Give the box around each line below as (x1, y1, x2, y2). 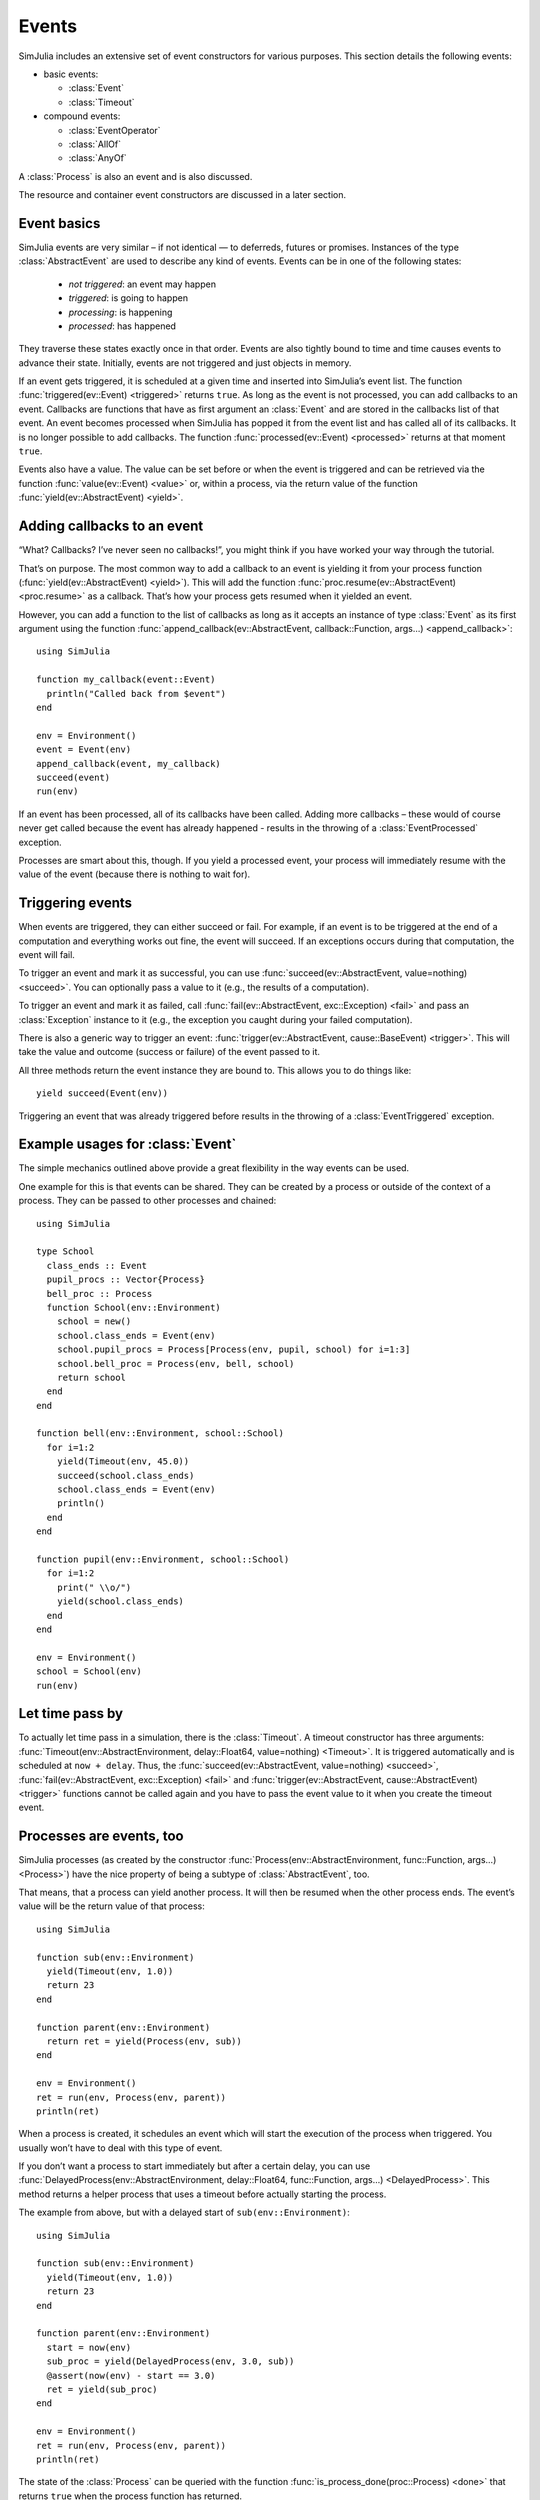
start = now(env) (46, 2341, 132, 2353)
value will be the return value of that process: (18, 1900, 205, 1912)
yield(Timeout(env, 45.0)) (56, 1456, 190, 1467)
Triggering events (18, 895, 133, 912)
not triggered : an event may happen (68, 278, 217, 290)
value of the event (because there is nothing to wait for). (18, 868, 251, 880)
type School (36, 1246, 95, 1257)
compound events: (43, 110, 121, 122)
